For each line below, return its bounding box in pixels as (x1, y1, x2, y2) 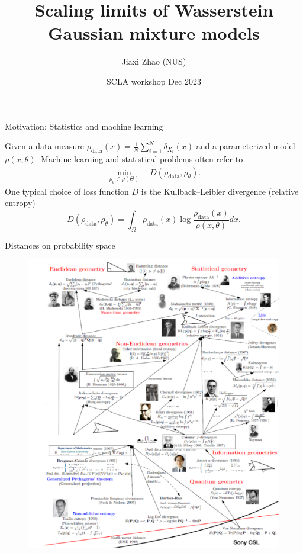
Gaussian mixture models (48, 21, 260, 45)
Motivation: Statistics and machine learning (5, 120, 163, 132)
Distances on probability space (5, 239, 115, 251)
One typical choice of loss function (5, 185, 129, 197)
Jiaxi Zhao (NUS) (121, 55, 186, 67)
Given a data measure (5, 140, 84, 152)
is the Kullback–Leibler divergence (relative (141, 185, 299, 197)
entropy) (5, 197, 36, 209)
